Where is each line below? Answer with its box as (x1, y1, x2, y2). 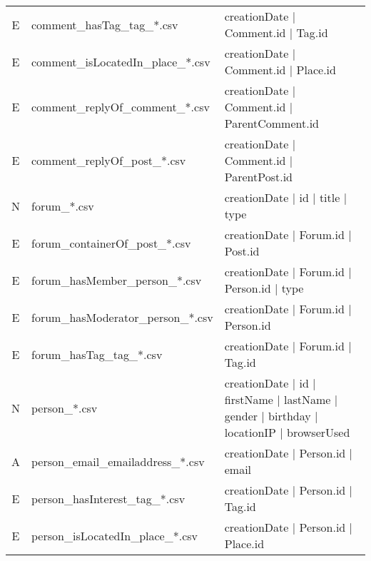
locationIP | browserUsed (224, 424, 350, 440)
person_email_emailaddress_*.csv (31, 453, 205, 470)
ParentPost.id (224, 168, 293, 185)
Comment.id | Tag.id (224, 24, 328, 41)
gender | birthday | (224, 408, 318, 424)
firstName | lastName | (224, 391, 338, 408)
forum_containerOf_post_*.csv (31, 234, 191, 251)
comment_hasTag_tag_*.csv (31, 16, 178, 33)
